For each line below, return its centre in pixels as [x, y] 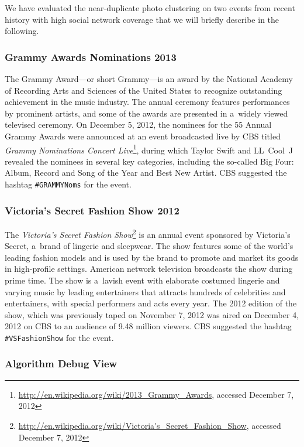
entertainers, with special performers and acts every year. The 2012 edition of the [151, 303]
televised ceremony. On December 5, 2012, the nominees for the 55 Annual [138, 124]
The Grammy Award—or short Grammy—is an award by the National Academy [149, 79]
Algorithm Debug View [61, 364]
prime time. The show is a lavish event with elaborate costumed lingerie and [142, 280]
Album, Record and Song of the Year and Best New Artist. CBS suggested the [146, 173]
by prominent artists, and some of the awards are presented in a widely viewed [146, 113]
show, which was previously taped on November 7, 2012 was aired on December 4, [152, 314]
